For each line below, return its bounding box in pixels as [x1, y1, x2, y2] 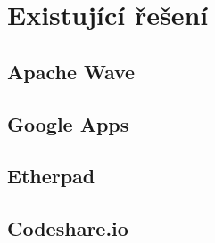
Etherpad [7, 162, 95, 190]
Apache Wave [7, 57, 136, 85]
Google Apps [7, 109, 129, 137]
